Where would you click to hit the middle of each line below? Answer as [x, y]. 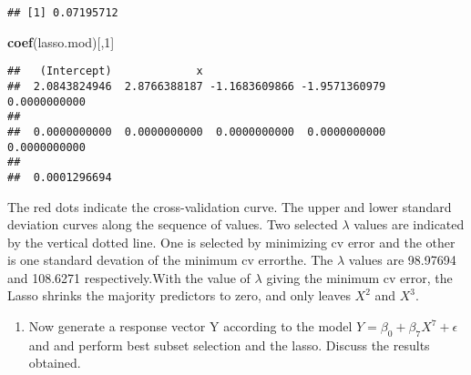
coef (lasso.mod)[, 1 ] [61, 41]
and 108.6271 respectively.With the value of [129, 277]
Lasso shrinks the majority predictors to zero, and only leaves [179, 295]
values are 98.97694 [402, 260]
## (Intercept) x [105, 71]
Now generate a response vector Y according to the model [190, 326]
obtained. [55, 363]
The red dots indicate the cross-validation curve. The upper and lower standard [230, 206]
